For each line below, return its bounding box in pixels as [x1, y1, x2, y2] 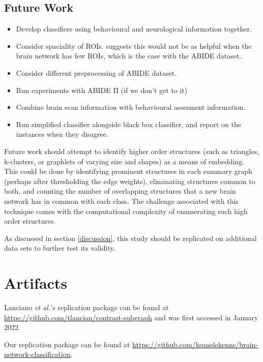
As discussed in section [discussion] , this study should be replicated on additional [4, 232, 257, 243]
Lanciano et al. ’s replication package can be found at [4, 302, 169, 313]
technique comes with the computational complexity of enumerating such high [4, 205, 248, 216]
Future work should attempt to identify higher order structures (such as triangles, [4, 145, 259, 156]
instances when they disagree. [16, 129, 108, 139]
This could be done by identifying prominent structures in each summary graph [4, 166, 252, 176]
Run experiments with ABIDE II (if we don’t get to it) [16, 84, 188, 95]
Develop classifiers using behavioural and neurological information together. [16, 23, 252, 34]
